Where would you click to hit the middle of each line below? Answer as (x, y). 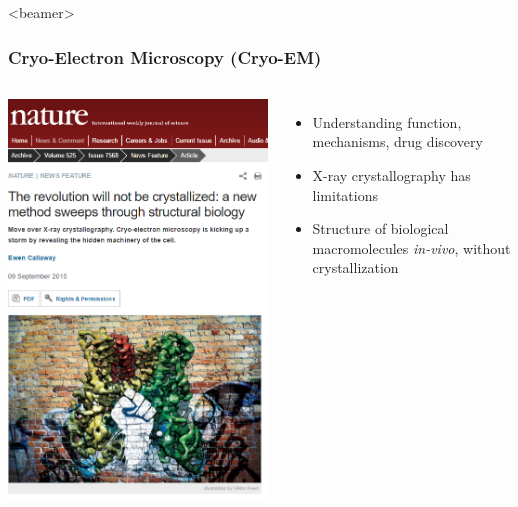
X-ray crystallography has (391, 175)
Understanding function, (387, 121)
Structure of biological (380, 228)
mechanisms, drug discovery (397, 141)
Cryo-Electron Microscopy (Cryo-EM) (165, 56)
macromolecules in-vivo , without (411, 247)
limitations (345, 194)
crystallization (355, 267)
